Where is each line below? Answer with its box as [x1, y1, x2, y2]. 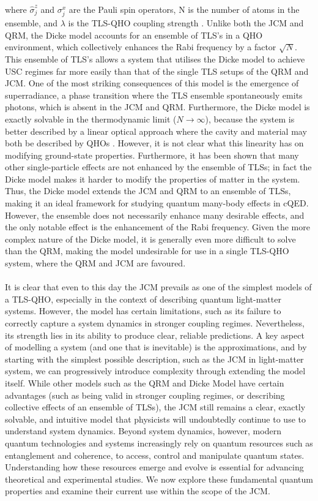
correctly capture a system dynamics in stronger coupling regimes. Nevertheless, [5, 317, 305, 329]
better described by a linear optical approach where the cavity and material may [5, 124, 307, 137]
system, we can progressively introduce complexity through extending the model [5, 364, 306, 377]
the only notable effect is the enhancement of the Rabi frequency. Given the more [5, 220, 310, 233]
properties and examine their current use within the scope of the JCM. [5, 484, 270, 497]
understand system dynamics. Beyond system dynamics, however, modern [5, 424, 281, 437]
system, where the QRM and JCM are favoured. [5, 257, 186, 269]
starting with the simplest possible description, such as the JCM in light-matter [5, 352, 304, 365]
